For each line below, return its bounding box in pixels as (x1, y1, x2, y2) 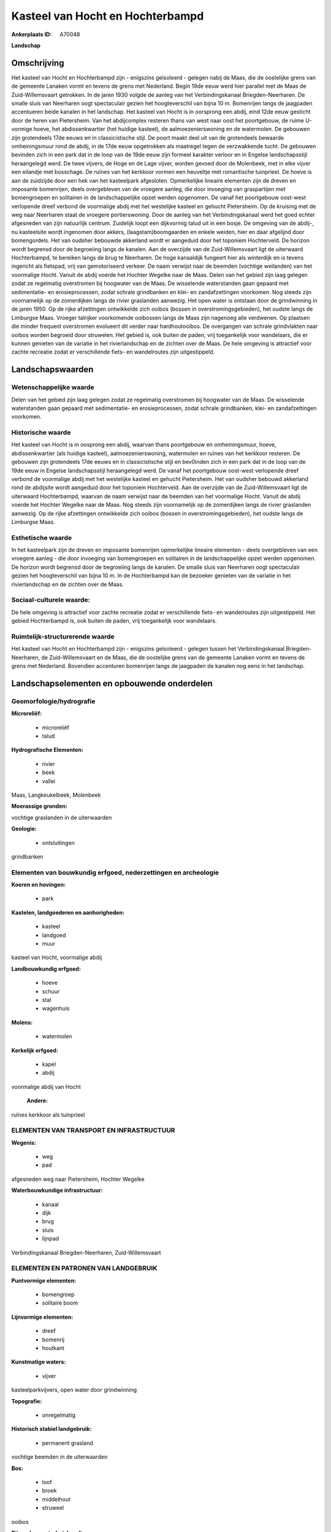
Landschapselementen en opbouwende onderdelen (11, 678, 213, 689)
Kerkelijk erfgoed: (11, 1047, 58, 1054)
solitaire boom (42, 1299, 78, 1306)
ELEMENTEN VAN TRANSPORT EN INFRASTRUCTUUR (11, 1126, 175, 1135)
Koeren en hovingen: (11, 881, 66, 889)
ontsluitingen (42, 839, 75, 846)
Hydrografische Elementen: (11, 746, 84, 754)
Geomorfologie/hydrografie (11, 697, 96, 705)
